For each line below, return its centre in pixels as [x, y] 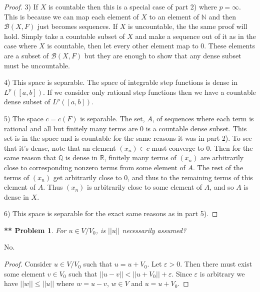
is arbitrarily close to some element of [145, 187]
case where [20, 46]
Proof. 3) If [21, 6]
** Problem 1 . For [35, 230]
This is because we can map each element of [71, 16]
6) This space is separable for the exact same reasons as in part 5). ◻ [111, 213]
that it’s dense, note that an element [60, 147]
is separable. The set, [112, 118]
